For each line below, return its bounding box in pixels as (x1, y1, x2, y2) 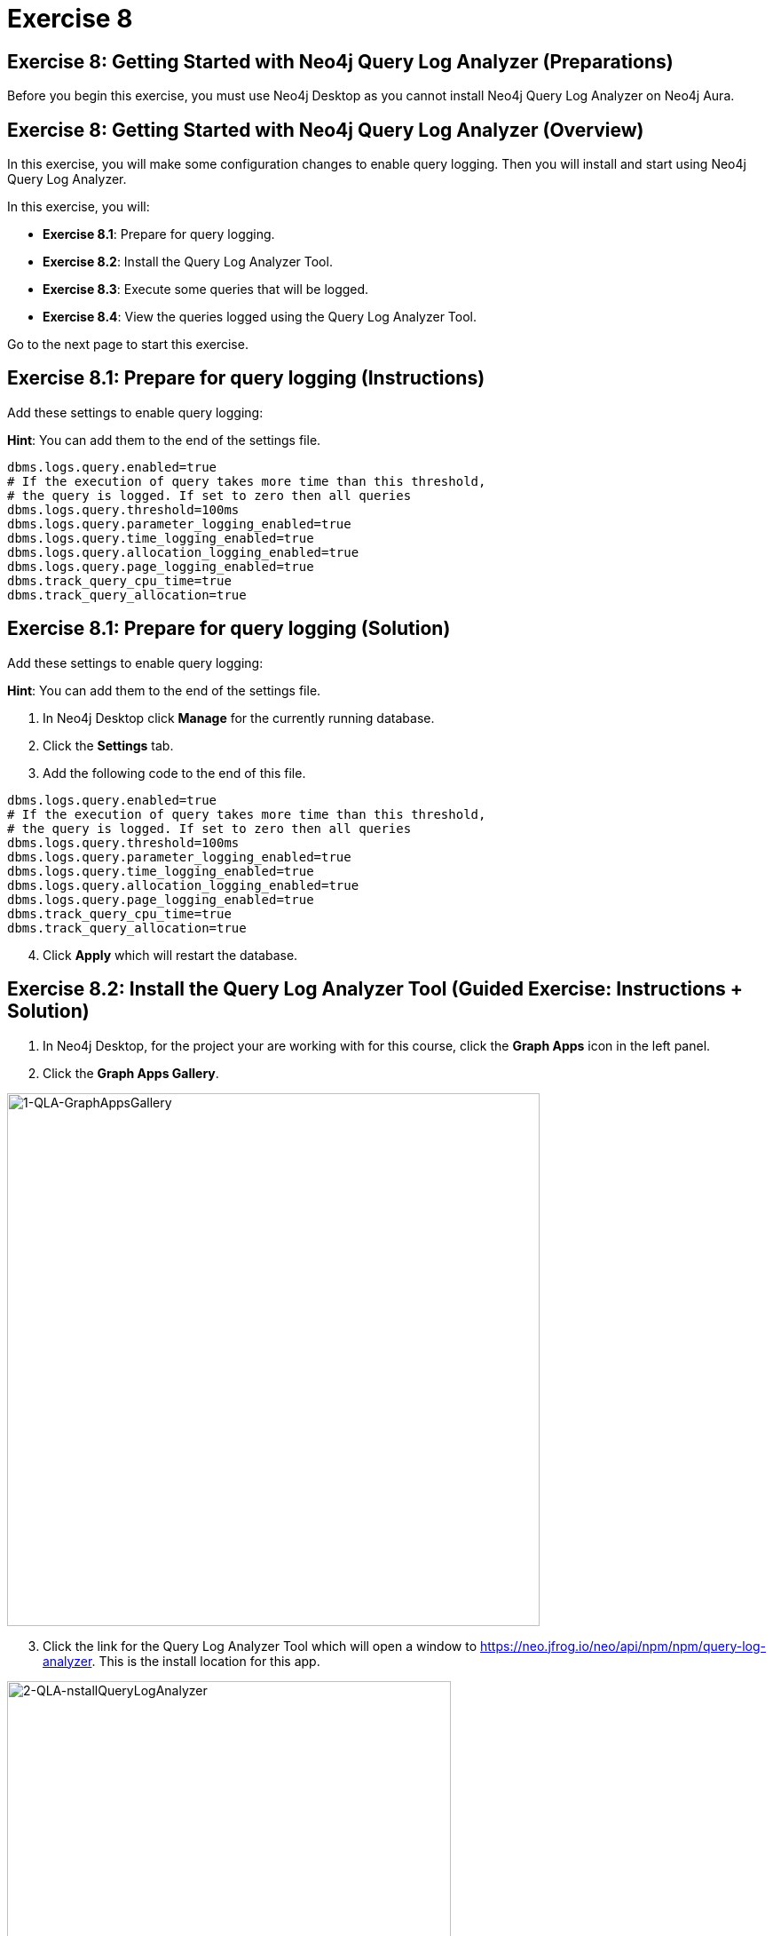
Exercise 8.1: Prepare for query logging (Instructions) (7, 367, 485, 390)
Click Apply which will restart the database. (43, 947, 298, 963)
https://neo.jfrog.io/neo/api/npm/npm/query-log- (480, 1638, 766, 1654)
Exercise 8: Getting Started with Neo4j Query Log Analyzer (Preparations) (7, 50, 674, 73)
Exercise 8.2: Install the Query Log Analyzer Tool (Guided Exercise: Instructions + (7, 978, 743, 1001)
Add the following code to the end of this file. (43, 765, 306, 781)
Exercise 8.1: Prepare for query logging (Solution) (7, 617, 451, 640)
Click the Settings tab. (43, 737, 174, 753)
